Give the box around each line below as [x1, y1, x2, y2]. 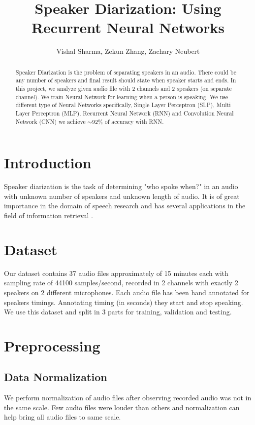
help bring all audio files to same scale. [4, 412, 121, 422]
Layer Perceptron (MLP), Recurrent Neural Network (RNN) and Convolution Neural [15, 109, 234, 117]
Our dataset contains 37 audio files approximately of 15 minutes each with [4, 268, 228, 278]
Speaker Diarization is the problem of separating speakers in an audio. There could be [15, 68, 236, 76]
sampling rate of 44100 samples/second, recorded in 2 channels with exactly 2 [4, 277, 238, 288]
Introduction [4, 153, 92, 173]
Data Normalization [4, 369, 107, 385]
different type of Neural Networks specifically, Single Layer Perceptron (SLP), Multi [15, 101, 231, 109]
